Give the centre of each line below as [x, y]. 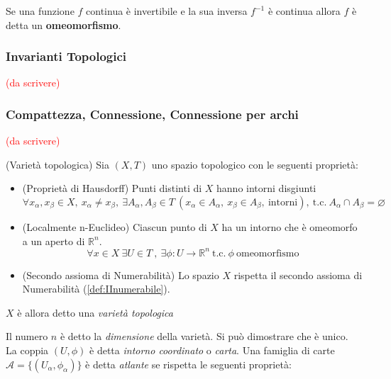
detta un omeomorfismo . [64, 24]
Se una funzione [40, 11]
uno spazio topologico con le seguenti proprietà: [255, 164]
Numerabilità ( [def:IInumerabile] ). [96, 289]
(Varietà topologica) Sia [57, 164]
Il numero [27, 336]
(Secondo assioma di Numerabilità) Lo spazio [121, 275]
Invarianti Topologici [66, 56]
